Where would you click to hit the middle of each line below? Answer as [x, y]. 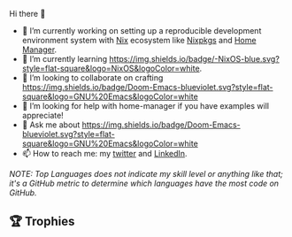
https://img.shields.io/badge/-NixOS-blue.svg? [195, 59]
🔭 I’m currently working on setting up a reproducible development [142, 31]
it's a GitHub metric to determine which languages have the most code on [144, 183]
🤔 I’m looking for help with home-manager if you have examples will [146, 106]
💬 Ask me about [51, 125]
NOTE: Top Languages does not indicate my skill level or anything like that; [146, 174]
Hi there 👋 [27, 14]
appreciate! [42, 115]
